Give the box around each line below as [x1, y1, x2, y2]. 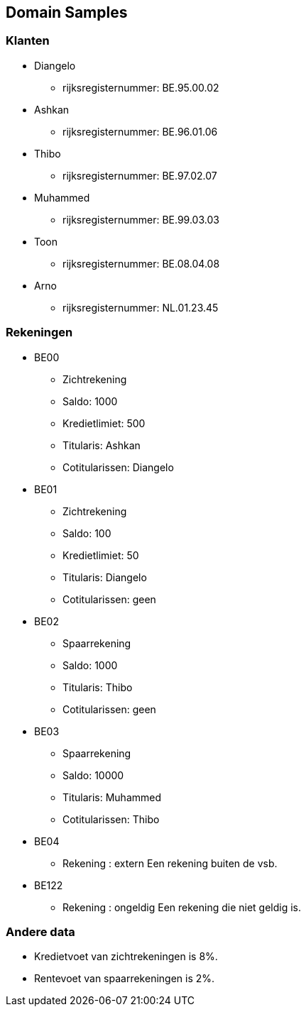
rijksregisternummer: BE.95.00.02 [62, 81, 219, 94]
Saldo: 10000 [62, 769, 124, 781]
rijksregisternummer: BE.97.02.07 [62, 169, 217, 182]
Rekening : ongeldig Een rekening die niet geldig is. [62, 901, 302, 913]
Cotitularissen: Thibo [62, 813, 160, 825]
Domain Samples [6, 4, 128, 21]
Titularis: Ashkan [62, 439, 141, 451]
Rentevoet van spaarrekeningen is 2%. [34, 972, 215, 985]
